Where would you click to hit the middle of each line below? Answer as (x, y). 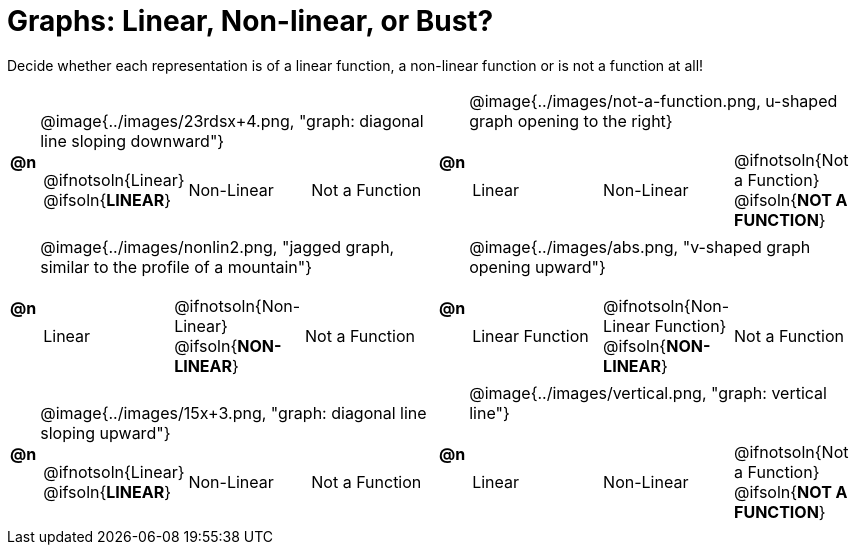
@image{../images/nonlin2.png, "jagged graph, (217, 246)
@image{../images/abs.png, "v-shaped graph (640, 246)
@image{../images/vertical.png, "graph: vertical (648, 392)
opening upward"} (537, 266)
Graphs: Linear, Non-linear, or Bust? (250, 21)
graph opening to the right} (571, 120)
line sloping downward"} (132, 140)
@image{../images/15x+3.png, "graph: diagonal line (233, 412)
